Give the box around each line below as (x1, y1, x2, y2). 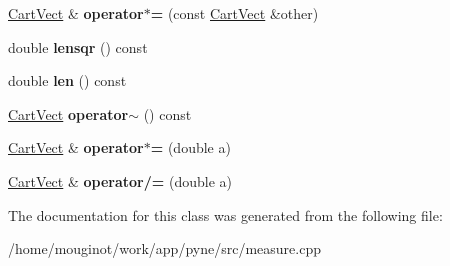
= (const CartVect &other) (150, 3, 319, 23)
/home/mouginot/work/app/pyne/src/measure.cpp (8, 238, 321, 259)
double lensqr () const (8, 36, 148, 57)
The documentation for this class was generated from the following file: (8, 204, 443, 225)
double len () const (8, 70, 127, 91)
